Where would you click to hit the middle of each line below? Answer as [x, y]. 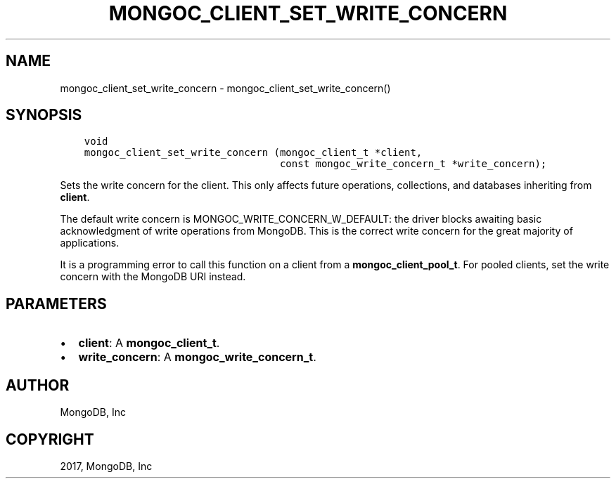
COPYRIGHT [50, 439]
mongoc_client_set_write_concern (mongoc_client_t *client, [253, 153]
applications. [90, 243]
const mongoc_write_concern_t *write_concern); [413, 164]
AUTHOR [38, 385]
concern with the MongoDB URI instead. [153, 277]
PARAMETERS [56, 303]
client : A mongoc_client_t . [149, 343]
